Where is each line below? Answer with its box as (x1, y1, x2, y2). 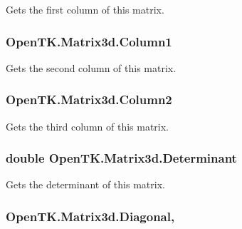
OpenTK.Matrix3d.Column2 (6, 91, 172, 108)
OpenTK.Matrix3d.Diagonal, (6, 207, 175, 225)
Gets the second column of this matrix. (6, 60, 177, 75)
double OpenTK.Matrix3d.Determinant (6, 149, 237, 167)
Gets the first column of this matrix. (6, 2, 164, 16)
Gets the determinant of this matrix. (6, 177, 165, 192)
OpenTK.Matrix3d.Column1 (6, 32, 172, 50)
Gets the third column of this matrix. (6, 118, 169, 133)
